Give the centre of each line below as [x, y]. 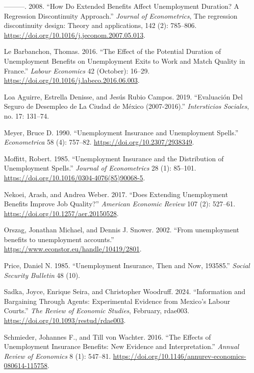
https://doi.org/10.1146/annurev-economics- [179, 356]
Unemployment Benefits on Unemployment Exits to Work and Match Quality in [125, 61]
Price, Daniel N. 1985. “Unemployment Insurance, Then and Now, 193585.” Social [127, 265]
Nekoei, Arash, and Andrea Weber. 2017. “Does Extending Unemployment [116, 194]
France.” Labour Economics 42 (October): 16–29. [77, 70]
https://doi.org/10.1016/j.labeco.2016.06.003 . [72, 80]
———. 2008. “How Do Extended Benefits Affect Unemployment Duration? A [122, 6]
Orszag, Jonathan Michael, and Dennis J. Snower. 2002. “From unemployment [122, 230]
